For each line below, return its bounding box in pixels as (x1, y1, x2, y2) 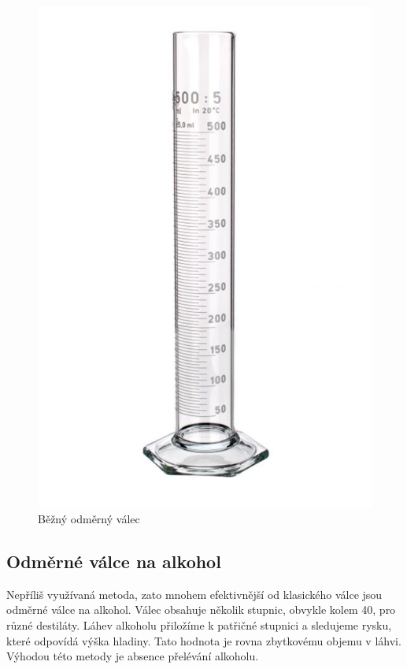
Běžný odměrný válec (38, 510, 140, 526)
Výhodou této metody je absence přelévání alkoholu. (6, 648, 259, 664)
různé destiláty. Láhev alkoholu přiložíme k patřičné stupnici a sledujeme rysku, (6, 616, 392, 633)
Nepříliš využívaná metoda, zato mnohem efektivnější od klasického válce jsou (6, 585, 383, 602)
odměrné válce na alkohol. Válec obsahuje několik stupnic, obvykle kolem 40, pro (6, 601, 396, 618)
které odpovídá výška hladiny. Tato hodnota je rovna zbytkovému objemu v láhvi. (6, 632, 401, 649)
